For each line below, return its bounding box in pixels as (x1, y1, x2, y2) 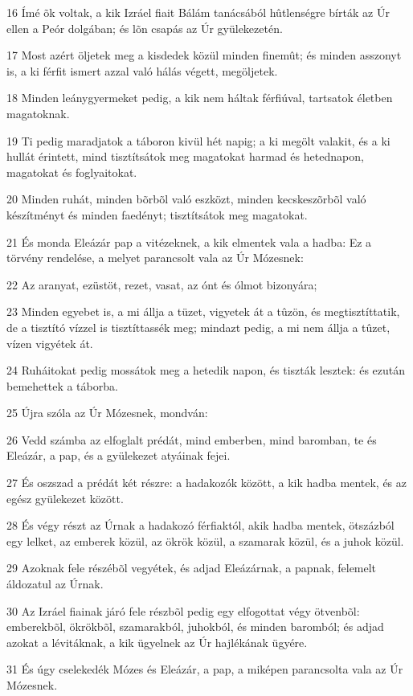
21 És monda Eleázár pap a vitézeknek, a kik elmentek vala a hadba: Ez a (6, 233, 372, 250)
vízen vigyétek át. (6, 334, 93, 351)
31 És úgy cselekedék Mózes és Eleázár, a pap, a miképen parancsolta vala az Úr (6, 661, 403, 678)
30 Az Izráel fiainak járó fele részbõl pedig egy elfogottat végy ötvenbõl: (6, 602, 360, 619)
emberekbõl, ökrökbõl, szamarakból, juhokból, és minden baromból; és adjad (6, 618, 384, 635)
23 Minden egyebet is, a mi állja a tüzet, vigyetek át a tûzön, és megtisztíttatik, (6, 303, 400, 320)
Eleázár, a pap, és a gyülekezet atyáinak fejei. (6, 447, 231, 464)
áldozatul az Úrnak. (6, 575, 104, 592)
